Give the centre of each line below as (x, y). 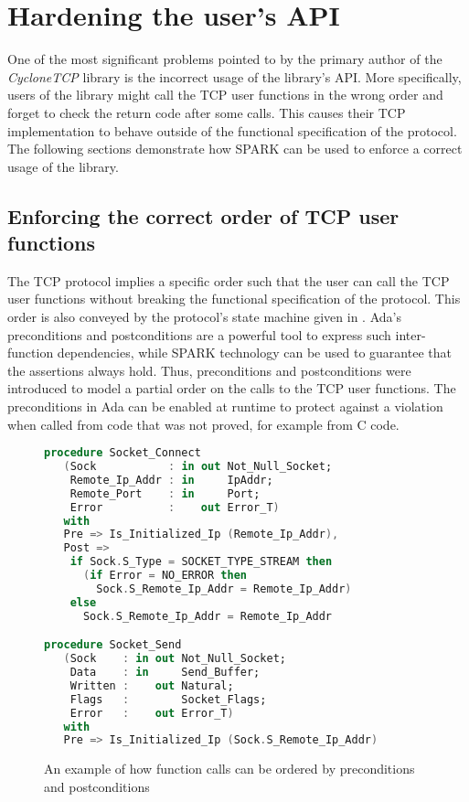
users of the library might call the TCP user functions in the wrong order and (225, 95)
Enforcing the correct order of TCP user (203, 215)
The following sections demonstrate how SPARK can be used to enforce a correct (235, 149)
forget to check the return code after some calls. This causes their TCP (207, 112)
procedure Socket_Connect (123, 453)
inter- (410, 334)
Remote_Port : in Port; (165, 493)
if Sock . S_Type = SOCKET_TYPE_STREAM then (201, 562)
